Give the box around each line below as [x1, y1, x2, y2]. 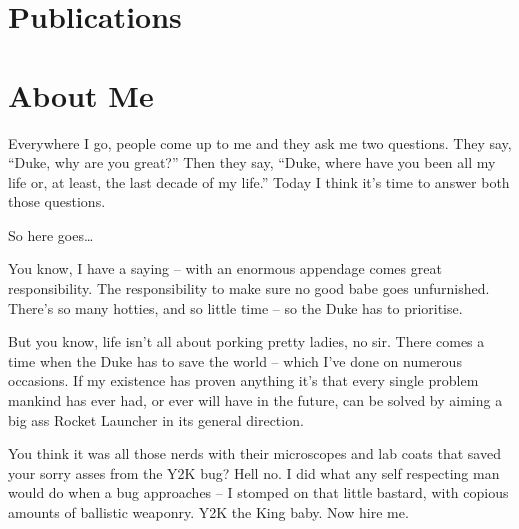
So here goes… [8, 224, 94, 245]
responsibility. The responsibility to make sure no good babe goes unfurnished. [8, 278, 490, 299]
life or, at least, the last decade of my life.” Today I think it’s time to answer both [8, 171, 510, 192]
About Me [8, 74, 154, 115]
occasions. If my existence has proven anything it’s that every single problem [8, 370, 479, 391]
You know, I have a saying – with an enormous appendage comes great [8, 258, 442, 279]
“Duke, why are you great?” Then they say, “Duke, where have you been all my [8, 152, 496, 173]
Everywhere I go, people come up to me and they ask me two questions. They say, [8, 132, 512, 153]
